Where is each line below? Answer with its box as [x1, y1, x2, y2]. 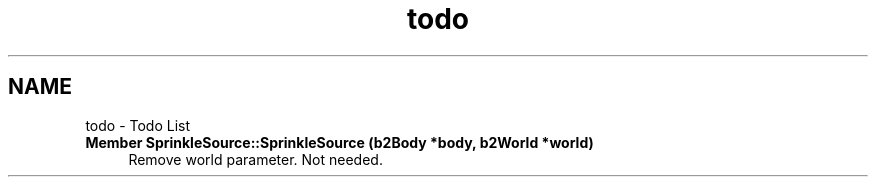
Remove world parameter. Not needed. [128, 150, 383, 168]
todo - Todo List [85, 116, 191, 134]
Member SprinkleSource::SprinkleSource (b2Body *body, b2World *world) [85, 133, 594, 151]
